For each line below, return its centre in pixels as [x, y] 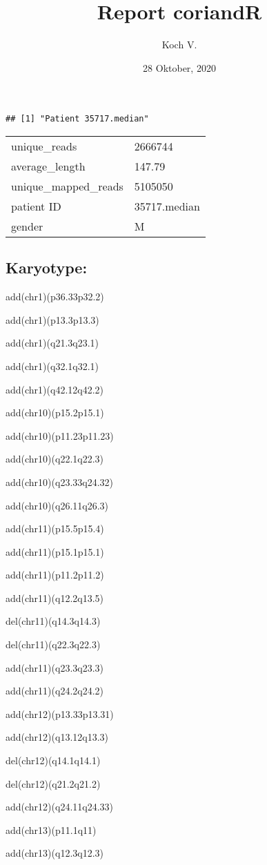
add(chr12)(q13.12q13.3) [57, 737]
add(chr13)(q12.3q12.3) [55, 853]
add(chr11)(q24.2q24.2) [55, 691]
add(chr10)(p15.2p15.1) [55, 412]
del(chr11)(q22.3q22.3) [53, 644]
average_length [48, 166]
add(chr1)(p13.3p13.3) [52, 319]
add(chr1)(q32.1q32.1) [52, 366]
